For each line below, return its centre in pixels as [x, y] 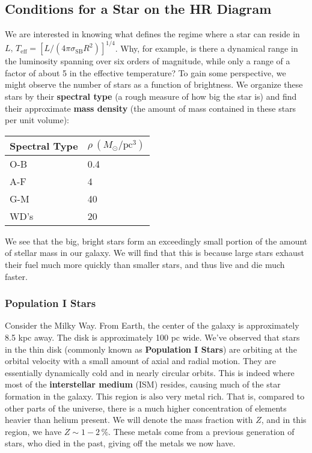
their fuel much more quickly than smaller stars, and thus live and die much [145, 265]
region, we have [33, 431]
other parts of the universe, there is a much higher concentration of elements [146, 408]
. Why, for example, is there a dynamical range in [206, 48]
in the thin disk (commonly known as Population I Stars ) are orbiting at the [151, 349]
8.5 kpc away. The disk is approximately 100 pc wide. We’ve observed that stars [152, 337]
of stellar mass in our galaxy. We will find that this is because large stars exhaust [154, 253]
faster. [16, 276]
